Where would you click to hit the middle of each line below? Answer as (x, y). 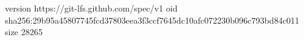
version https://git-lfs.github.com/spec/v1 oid (91, 8)
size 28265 (24, 32)
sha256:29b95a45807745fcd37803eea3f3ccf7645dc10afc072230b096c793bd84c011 (152, 20)
